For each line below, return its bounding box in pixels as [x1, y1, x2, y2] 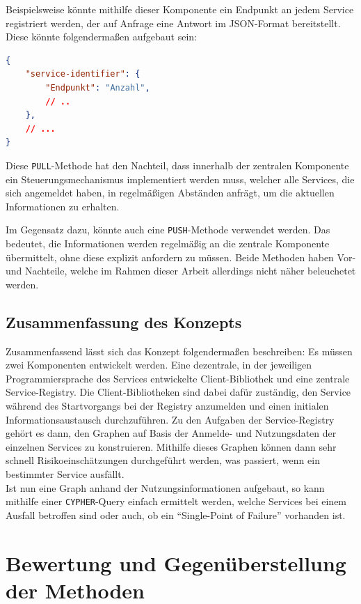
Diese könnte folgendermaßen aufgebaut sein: [6, 29, 197, 44]
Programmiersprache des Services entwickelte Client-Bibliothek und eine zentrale [6, 371, 350, 385]
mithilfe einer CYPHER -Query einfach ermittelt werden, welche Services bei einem [6, 494, 347, 509]
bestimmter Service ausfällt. [6, 466, 125, 481]
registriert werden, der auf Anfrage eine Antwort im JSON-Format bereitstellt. [6, 15, 341, 30]
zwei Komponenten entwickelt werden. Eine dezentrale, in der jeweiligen [6, 357, 312, 372]
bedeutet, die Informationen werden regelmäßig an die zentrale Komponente [6, 236, 330, 251]
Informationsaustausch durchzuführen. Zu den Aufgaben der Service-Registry [6, 412, 335, 426]
